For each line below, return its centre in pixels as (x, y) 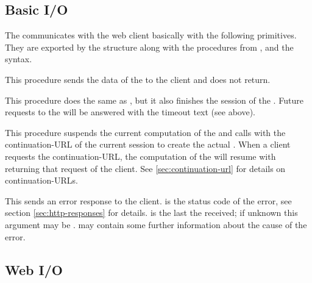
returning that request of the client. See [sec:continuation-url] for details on (145, 168)
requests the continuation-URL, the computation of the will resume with (140, 156)
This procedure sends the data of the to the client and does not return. (138, 79)
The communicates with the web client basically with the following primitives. (151, 35)
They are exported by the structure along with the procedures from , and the (149, 47)
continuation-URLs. (41, 180)
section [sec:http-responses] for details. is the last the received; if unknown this (151, 213)
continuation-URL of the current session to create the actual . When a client (148, 144)
